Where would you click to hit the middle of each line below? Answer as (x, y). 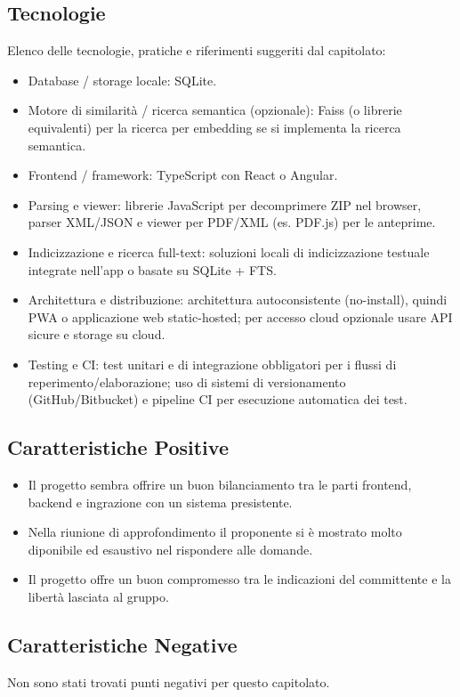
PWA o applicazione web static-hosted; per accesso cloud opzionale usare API (240, 316)
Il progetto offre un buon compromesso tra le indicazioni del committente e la (239, 579)
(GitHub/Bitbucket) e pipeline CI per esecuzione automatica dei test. (218, 399)
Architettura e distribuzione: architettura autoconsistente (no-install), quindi (238, 300)
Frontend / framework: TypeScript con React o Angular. (183, 175)
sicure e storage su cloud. (97, 334)
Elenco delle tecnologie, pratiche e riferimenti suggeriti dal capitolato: (197, 50)
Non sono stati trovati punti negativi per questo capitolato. (169, 681)
